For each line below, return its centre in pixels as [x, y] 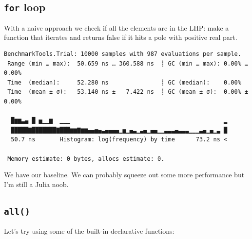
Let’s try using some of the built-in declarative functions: [89, 231]
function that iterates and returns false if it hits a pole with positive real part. [121, 37]
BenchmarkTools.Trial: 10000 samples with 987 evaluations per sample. [123, 54]
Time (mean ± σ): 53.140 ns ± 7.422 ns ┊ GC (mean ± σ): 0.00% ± [128, 92]
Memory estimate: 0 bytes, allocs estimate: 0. [86, 159]
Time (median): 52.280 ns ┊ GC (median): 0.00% [124, 82]
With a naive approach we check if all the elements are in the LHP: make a [116, 27]
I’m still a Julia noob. [36, 184]
